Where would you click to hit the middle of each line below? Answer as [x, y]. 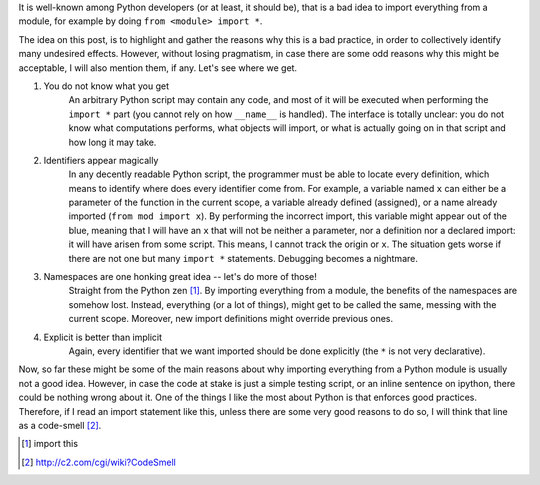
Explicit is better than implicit [103, 337]
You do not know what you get [106, 86]
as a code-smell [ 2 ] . [60, 425]
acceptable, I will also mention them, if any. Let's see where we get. [158, 67]
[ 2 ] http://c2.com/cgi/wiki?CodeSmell [99, 462]
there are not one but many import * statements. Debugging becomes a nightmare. [243, 258]
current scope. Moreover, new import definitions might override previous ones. [231, 319]
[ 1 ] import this [50, 444]
